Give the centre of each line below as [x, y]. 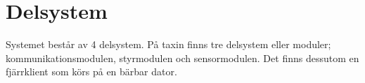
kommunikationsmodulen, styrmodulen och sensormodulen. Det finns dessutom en [182, 58]
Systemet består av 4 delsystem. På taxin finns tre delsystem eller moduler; [168, 44]
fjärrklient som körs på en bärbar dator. [91, 71]
